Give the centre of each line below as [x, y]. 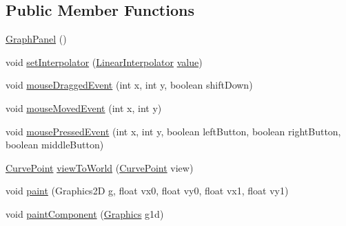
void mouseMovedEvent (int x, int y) [84, 108]
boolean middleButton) [55, 145]
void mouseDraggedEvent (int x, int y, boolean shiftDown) [129, 85]
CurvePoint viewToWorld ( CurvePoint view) [100, 167]
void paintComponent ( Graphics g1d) [85, 213]
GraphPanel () [36, 39]
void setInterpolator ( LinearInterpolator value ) [104, 61]
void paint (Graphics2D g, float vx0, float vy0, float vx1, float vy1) [147, 191]
